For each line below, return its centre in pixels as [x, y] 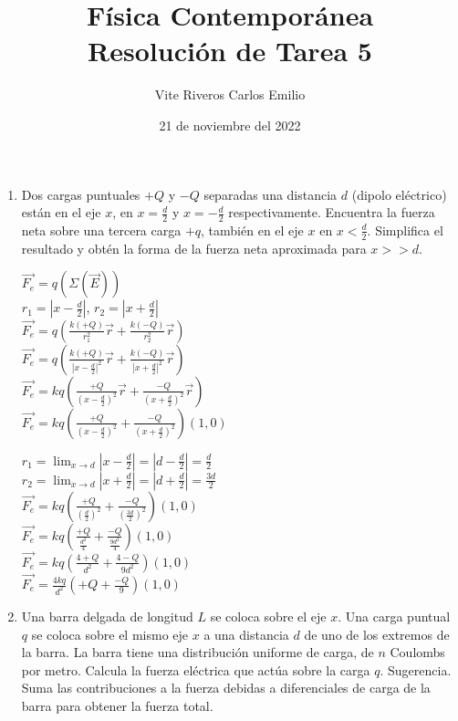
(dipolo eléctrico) [399, 194]
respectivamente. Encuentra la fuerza [332, 212]
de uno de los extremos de [377, 634]
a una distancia [246, 634]
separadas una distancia [271, 194]
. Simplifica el [405, 230]
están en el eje [61, 212]
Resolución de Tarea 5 [230, 51]
